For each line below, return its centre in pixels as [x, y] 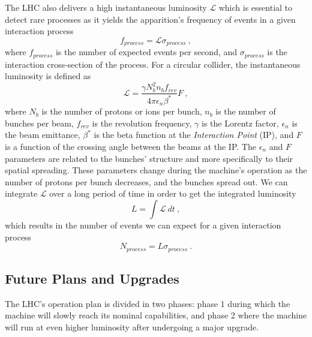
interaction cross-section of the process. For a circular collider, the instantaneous [153, 64]
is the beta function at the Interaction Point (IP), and [194, 135]
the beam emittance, [43, 135]
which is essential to [256, 7]
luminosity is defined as [48, 76]
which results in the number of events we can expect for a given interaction [143, 225]
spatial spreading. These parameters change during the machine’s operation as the [156, 170]
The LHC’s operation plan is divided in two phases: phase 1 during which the [148, 303]
